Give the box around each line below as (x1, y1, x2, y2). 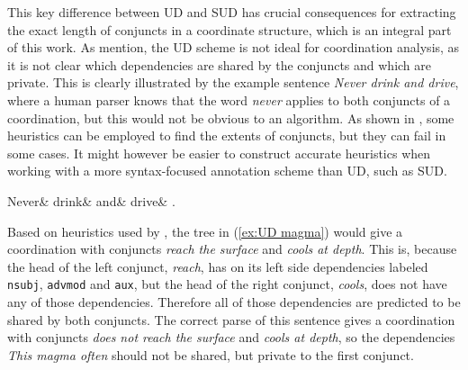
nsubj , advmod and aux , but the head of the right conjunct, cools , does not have (7, 275, 447, 293)
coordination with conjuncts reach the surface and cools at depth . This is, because (7, 239, 457, 258)
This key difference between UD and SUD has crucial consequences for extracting (7, 3, 456, 21)
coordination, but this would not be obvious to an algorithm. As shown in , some (7, 108, 454, 127)
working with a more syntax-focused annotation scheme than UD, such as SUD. (7, 161, 447, 180)
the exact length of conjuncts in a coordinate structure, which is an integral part (7, 20, 452, 39)
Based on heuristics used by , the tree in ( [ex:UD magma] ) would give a (7, 221, 403, 240)
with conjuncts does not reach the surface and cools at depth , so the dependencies (7, 328, 455, 347)
